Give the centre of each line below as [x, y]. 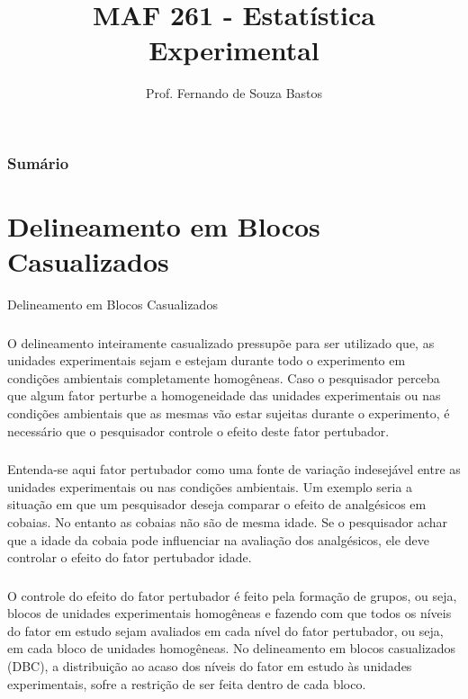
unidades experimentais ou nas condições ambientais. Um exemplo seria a [210, 486]
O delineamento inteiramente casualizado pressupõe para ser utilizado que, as [221, 342]
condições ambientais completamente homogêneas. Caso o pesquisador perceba [224, 377]
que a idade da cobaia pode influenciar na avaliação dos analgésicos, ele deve [218, 539]
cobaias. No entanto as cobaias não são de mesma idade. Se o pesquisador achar [228, 521]
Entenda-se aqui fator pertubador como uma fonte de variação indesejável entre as [234, 469]
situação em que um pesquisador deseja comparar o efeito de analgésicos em [217, 504]
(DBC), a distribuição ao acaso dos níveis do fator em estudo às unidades [210, 666]
